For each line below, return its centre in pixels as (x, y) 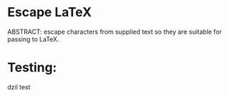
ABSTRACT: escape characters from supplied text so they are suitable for (114, 32)
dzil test (19, 87)
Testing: (32, 68)
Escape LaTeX (50, 12)
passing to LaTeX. (33, 39)
